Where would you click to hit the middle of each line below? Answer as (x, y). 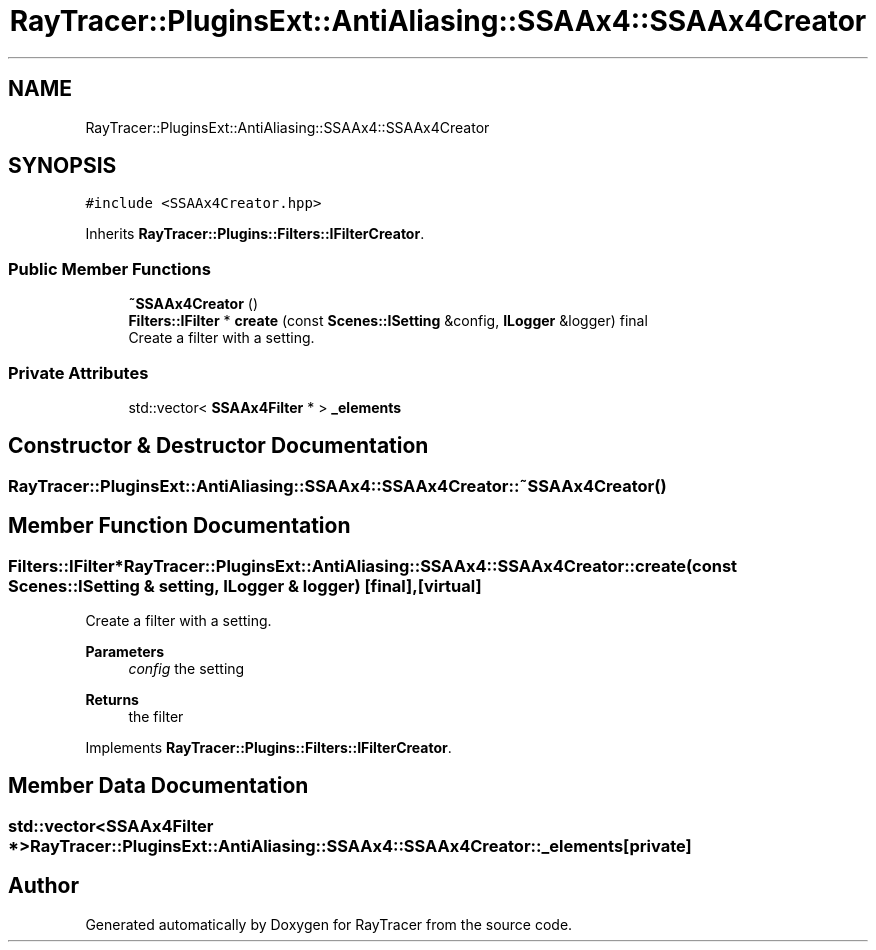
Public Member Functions (109, 268)
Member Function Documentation (179, 526)
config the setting (186, 668)
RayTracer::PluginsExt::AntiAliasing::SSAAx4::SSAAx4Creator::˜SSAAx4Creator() (337, 485)
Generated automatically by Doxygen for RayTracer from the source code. (329, 924)
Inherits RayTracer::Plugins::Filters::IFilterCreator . (255, 234)
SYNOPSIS (62, 166)
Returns (112, 699)
